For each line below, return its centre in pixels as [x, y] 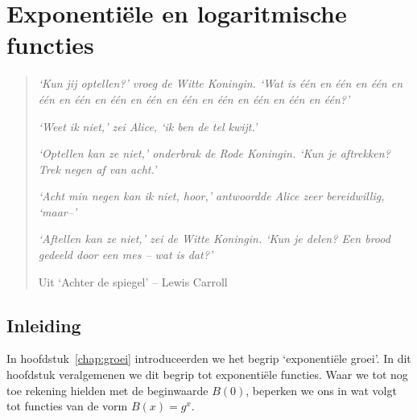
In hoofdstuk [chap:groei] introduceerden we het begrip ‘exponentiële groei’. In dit [209, 358]
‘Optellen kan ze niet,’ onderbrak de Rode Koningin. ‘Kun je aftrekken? [214, 153]
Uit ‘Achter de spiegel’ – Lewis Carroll [133, 281]
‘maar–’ [58, 211]
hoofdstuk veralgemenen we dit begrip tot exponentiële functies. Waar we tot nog [207, 375]
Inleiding [44, 325]
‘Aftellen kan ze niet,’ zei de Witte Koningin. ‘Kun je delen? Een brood [214, 239]
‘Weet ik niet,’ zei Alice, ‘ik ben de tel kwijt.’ [148, 126]
